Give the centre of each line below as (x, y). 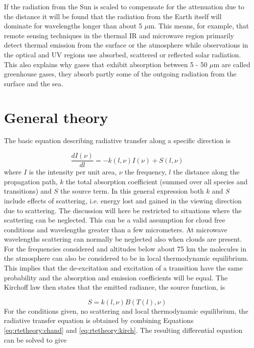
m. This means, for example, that (199, 26)
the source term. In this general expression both (132, 191)
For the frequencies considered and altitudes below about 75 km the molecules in (125, 248)
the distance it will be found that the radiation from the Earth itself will (113, 16)
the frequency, (146, 172)
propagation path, (31, 181)
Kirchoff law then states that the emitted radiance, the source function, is (115, 287)
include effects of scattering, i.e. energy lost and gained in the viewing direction (123, 200)
